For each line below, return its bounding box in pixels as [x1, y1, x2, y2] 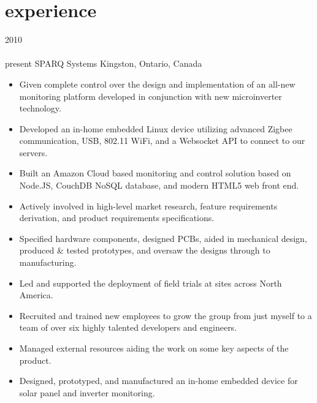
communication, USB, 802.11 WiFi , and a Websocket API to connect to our [19, 134, 305, 147]
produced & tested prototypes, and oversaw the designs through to [19, 244, 270, 257]
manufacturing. [19, 256, 77, 269]
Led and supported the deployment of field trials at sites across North [19, 276, 282, 289]
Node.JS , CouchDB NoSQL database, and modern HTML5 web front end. [19, 179, 299, 192]
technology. [19, 102, 61, 115]
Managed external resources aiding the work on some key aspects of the [19, 342, 289, 354]
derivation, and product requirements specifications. [19, 211, 215, 224]
